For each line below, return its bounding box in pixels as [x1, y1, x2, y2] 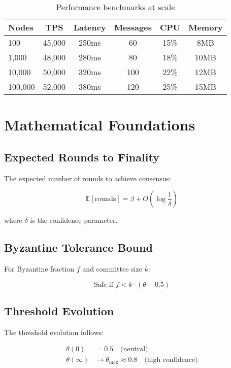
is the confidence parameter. [30, 215, 118, 225]
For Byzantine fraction [4, 263, 75, 274]
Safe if [93, 281, 113, 288]
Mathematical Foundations [4, 114, 195, 135]
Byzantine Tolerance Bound [4, 240, 153, 255]
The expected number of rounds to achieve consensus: [4, 173, 171, 183]
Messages [114, 21, 152, 33]
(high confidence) [144, 356, 198, 364]
